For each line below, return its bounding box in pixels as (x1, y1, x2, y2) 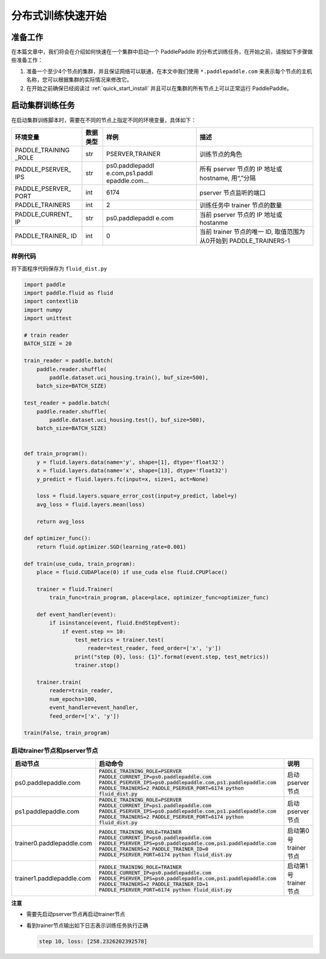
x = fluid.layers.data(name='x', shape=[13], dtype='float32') (36, 467, 228, 474)
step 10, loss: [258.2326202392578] (39, 938, 148, 944)
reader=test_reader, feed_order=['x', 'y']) (88, 645, 222, 652)
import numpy (24, 306, 63, 313)
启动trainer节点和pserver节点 (11, 746, 98, 755)
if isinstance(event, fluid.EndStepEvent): (49, 620, 181, 626)
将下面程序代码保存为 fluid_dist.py (11, 265, 107, 272)
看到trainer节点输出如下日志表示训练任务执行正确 (26, 922, 149, 929)
